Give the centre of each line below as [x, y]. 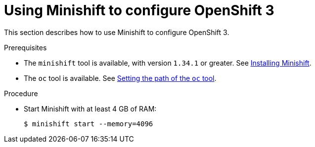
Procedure [21, 93]
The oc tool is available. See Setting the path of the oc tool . [120, 78]
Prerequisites [25, 47]
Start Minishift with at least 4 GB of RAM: [90, 109]
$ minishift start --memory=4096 [89, 124]
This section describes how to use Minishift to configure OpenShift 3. [117, 32]
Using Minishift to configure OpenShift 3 [139, 10]
